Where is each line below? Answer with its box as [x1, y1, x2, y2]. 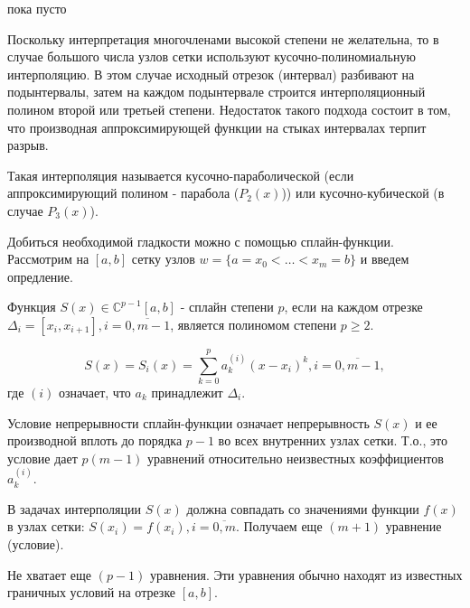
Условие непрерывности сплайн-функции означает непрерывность [7, 413, 370, 432]
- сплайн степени [180, 297, 274, 316]
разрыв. [7, 136, 49, 154]
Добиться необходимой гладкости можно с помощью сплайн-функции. [7, 231, 394, 250]
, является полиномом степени [170, 314, 337, 333]
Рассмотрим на [7, 249, 89, 268]
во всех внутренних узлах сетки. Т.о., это [218, 431, 447, 450]
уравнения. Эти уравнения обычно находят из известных [149, 565, 463, 584]
